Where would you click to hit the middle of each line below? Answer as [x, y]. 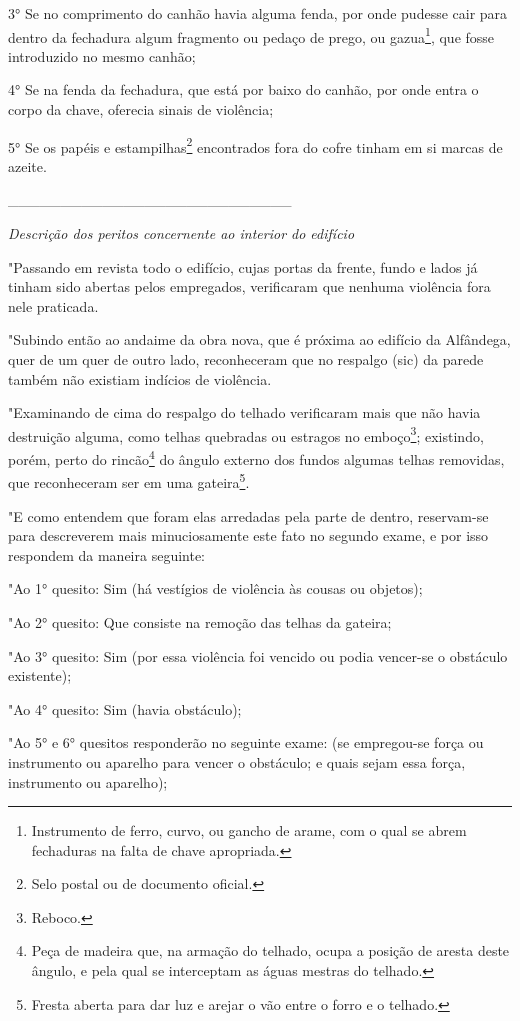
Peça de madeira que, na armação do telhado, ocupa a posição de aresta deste [270, 950]
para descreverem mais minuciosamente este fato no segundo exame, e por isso [248, 535]
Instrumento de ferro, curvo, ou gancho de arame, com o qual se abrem [249, 830]
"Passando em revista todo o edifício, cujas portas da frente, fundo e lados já [243, 266]
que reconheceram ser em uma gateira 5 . [129, 480]
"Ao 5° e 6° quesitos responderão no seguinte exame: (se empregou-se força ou [246, 742]
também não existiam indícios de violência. [140, 378]
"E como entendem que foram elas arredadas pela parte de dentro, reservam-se [248, 515]
